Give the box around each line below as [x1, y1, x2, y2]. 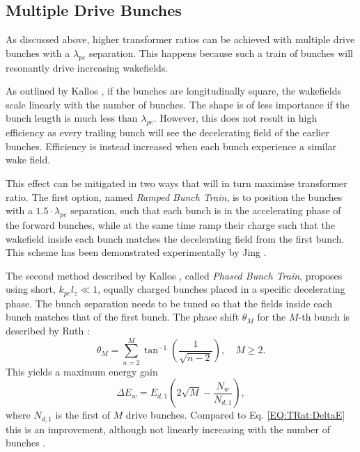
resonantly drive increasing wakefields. [6, 60, 169, 74]
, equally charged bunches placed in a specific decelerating [97, 282, 345, 296]
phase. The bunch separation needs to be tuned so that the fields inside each [6, 296, 333, 310]
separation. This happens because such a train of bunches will [89, 45, 353, 60]
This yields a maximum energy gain [6, 364, 158, 378]
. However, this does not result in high [153, 111, 318, 125]
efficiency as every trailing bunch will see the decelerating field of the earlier [6, 125, 329, 140]
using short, [6, 282, 56, 296]
